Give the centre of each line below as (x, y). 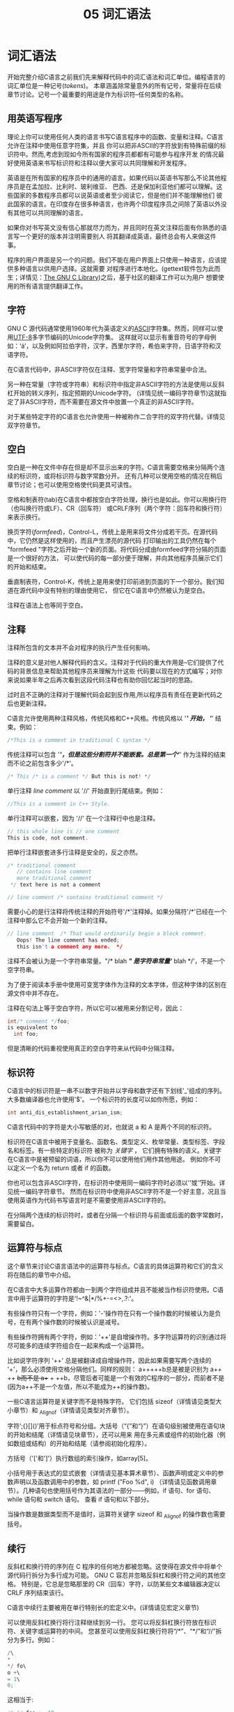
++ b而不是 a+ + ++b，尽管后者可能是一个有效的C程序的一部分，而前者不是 (116, 1377)
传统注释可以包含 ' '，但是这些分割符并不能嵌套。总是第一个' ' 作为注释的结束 (117, 754)
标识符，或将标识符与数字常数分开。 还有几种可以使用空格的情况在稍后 (121, 476)
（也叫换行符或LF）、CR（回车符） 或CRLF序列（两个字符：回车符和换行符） (117, 509)
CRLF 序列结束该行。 (37, 1593)
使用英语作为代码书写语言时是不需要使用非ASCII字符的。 (88, 1200)
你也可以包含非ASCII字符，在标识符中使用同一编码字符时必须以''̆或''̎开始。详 (116, 1183)
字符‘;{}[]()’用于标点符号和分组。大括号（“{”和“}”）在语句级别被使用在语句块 (116, 1426)
